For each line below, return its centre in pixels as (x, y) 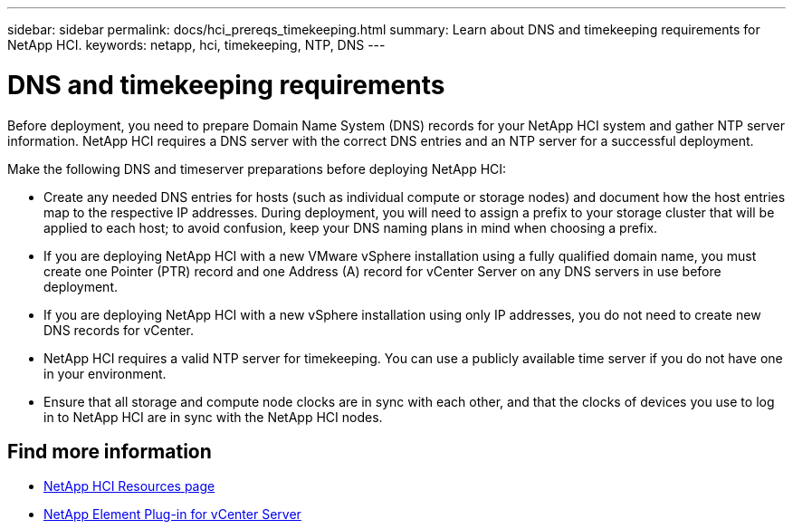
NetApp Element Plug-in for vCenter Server (172, 515)
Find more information (110, 451)
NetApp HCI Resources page (129, 486)
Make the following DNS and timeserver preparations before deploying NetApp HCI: (257, 168)
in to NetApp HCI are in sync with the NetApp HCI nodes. (213, 417)
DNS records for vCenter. (119, 330)
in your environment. (105, 373)
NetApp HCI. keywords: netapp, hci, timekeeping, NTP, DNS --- (196, 45)
